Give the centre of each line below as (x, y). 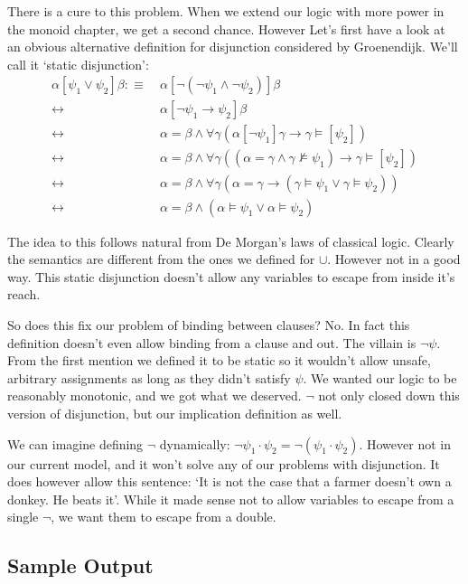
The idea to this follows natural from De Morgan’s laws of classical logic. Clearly (231, 241)
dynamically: (195, 443)
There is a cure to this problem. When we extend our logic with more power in (226, 11)
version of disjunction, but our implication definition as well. (175, 413)
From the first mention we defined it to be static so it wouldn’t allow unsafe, (219, 360)
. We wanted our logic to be (380, 377)
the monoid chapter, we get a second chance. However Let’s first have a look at (226, 28)
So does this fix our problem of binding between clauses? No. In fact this (209, 324)
